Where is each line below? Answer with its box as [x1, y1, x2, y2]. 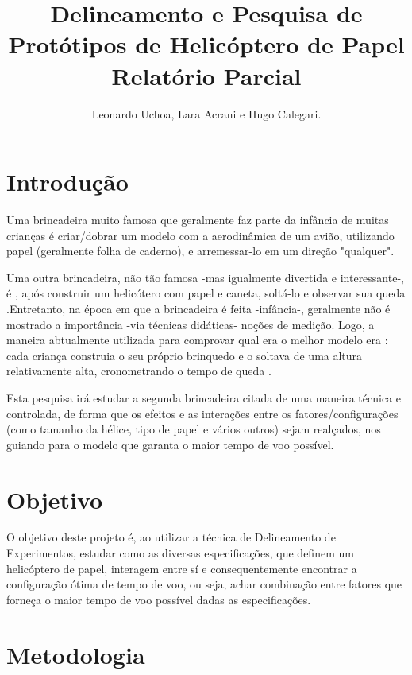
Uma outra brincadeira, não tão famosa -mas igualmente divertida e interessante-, [6, 269, 404, 285]
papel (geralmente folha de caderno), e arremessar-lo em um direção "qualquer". [6, 242, 395, 259]
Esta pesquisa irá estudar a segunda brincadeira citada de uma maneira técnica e [6, 389, 401, 405]
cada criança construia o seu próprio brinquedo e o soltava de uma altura [6, 347, 363, 363]
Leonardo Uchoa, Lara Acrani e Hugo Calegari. [91, 105, 322, 122]
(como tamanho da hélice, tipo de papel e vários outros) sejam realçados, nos [6, 421, 381, 437]
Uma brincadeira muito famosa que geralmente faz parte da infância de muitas [6, 211, 389, 228]
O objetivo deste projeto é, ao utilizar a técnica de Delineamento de [6, 529, 336, 545]
